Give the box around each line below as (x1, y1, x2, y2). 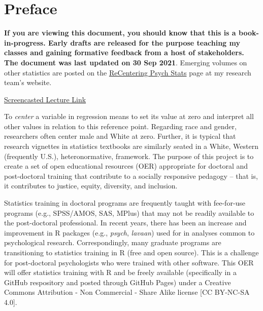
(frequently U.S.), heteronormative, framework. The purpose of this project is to (4, 150, 254, 161)
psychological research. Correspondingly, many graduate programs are (4, 237, 221, 248)
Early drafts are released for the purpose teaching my (48, 37, 240, 48)
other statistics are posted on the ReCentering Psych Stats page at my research (4, 67, 251, 77)
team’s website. (4, 77, 52, 88)
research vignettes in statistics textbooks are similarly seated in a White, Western (4, 141, 258, 151)
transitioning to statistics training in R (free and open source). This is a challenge (4, 247, 259, 257)
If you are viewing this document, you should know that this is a (4, 27, 236, 38)
